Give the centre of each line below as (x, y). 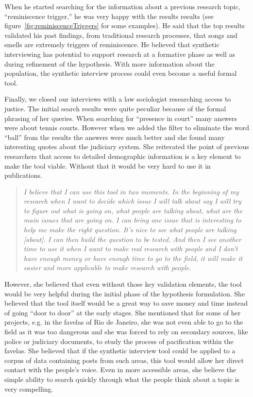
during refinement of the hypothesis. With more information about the (110, 63)
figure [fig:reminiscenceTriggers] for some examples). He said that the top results (125, 26)
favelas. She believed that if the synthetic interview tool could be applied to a (120, 351)
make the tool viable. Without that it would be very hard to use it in (108, 165)
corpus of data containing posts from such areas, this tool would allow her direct (124, 360)
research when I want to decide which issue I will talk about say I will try (132, 201)
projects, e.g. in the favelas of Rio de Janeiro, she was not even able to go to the (124, 322)
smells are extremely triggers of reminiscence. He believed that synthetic (112, 44)
